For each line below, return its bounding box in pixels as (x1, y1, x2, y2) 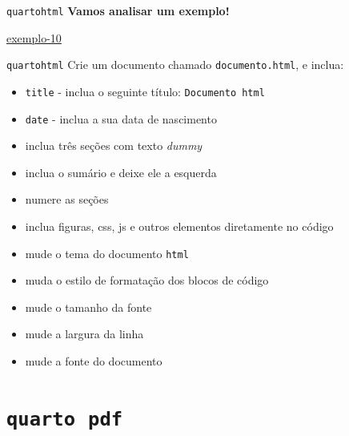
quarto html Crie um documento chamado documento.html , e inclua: (6, 56, 344, 73)
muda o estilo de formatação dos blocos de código (25, 272, 269, 289)
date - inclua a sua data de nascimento (25, 110, 217, 127)
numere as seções (25, 191, 109, 208)
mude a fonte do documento (25, 353, 162, 369)
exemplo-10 (6, 29, 62, 46)
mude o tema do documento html (25, 244, 189, 261)
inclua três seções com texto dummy (25, 137, 203, 154)
